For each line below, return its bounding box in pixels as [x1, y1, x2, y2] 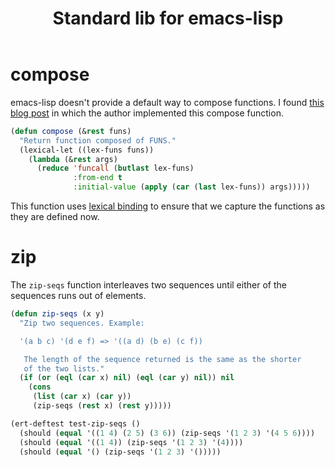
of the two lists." [23, 363, 105, 374]
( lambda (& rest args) [28, 154, 118, 164]
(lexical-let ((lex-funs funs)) [19, 145, 155, 155]
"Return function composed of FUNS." [19, 135, 177, 146]
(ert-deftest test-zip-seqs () [10, 418, 141, 429]
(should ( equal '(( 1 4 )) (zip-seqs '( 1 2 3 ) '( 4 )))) [19, 437, 244, 447]
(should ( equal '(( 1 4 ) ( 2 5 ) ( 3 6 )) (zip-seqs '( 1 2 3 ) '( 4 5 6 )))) [19, 428, 316, 438]
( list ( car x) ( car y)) [32, 392, 132, 402]
